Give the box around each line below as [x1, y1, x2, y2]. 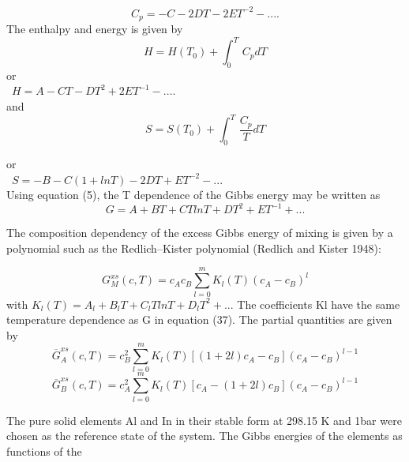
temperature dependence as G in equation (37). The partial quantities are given [6, 311, 392, 328]
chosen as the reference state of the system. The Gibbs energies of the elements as [6, 427, 403, 444]
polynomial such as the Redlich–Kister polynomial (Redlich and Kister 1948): [6, 239, 381, 256]
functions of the [6, 442, 82, 459]
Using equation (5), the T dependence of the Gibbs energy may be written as [6, 186, 381, 203]
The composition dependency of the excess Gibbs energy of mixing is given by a [6, 224, 393, 241]
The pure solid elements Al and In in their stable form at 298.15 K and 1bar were [6, 411, 402, 428]
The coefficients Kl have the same [237, 295, 400, 312]
